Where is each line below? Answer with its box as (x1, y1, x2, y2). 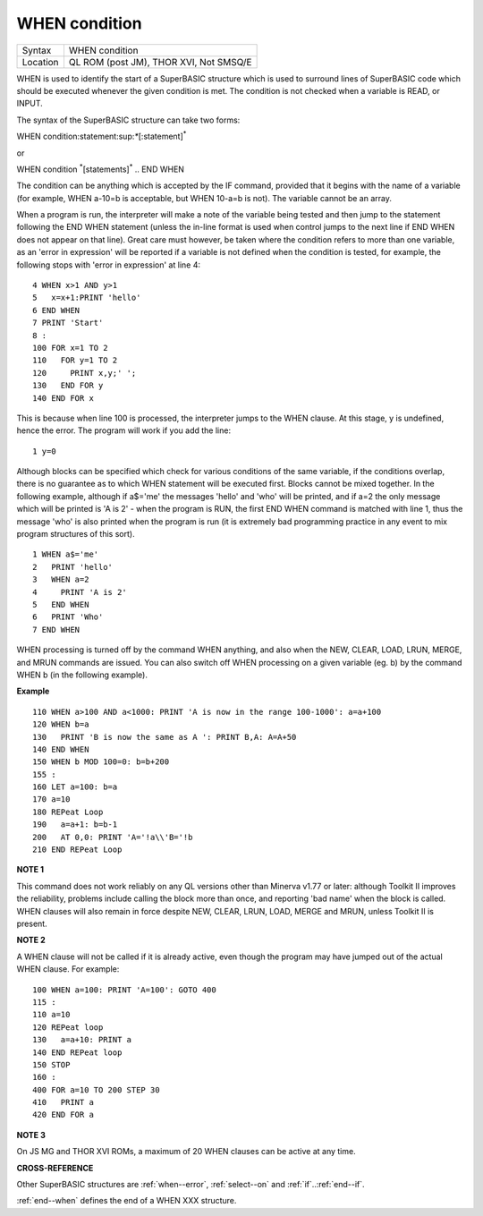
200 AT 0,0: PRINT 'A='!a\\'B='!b (32, 832, 193, 842)
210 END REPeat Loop (32, 845, 123, 855)
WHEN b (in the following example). (16, 669, 148, 680)
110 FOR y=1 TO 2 (32, 355, 118, 366)
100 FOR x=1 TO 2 (32, 343, 108, 353)
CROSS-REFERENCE (16, 1162, 94, 1173)
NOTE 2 (16, 935, 46, 946)
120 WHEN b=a (32, 719, 89, 729)
